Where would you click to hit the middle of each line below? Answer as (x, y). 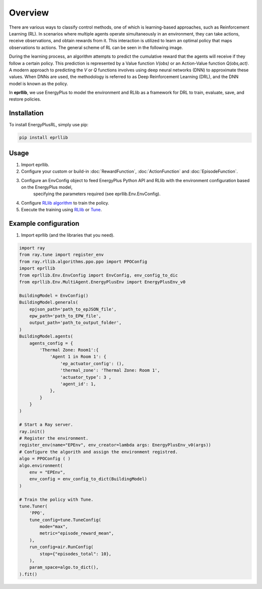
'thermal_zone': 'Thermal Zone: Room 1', (110, 370)
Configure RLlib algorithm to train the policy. (65, 203)
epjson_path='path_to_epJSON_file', (73, 309)
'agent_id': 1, (78, 384)
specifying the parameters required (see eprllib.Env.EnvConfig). (97, 194)
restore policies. (25, 99)
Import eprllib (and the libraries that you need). (68, 235)
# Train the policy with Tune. (57, 499)
